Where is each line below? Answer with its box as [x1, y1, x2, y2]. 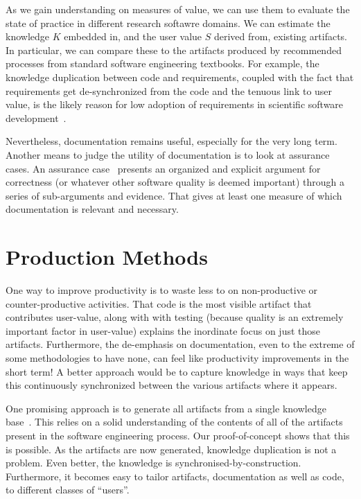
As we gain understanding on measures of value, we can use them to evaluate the [6, 2, 350, 16]
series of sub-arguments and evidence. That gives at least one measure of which [6, 188, 342, 202]
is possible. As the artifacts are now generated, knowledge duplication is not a [6, 441, 337, 456]
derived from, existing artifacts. [213, 29, 347, 44]
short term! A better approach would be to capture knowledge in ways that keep [6, 364, 348, 378]
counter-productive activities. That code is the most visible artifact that [6, 296, 312, 310]
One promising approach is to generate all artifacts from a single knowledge [6, 401, 326, 415]
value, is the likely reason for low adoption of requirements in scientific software [6, 97, 344, 112]
